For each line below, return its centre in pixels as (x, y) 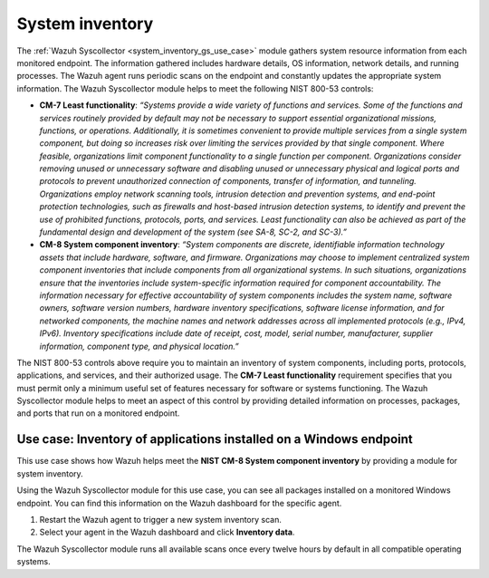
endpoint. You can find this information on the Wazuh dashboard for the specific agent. (179, 503)
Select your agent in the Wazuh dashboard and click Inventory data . (167, 532)
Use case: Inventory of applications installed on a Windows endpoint (215, 439)
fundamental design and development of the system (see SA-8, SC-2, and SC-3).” (193, 232)
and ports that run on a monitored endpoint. (98, 413)
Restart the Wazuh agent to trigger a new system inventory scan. (161, 519)
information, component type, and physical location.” (139, 346)
